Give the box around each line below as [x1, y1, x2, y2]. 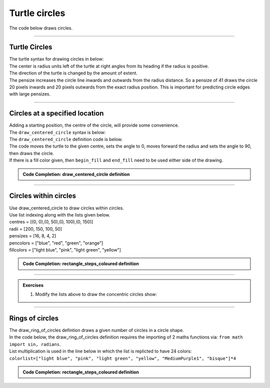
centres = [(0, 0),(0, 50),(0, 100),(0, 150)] [9, 219, 93, 225]
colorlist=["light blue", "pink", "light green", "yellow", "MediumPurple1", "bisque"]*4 [9, 355, 236, 361]
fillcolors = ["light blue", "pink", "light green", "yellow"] [9, 246, 121, 252]
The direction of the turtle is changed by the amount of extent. [9, 70, 137, 76]
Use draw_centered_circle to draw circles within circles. [9, 205, 124, 211]
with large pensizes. [9, 91, 51, 97]
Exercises [22, 282, 44, 288]
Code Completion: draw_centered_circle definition [22, 171, 130, 177]
